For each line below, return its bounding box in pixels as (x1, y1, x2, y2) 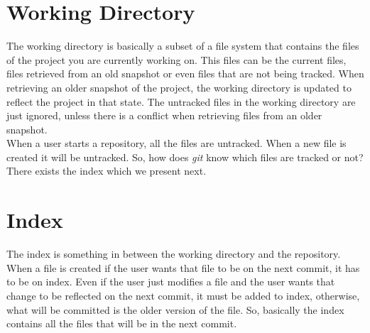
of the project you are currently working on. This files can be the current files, (6, 52, 347, 67)
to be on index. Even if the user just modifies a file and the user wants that (6, 274, 335, 289)
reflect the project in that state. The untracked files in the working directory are (6, 94, 356, 109)
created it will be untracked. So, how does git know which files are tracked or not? (6, 149, 364, 164)
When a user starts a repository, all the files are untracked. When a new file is (6, 136, 347, 151)
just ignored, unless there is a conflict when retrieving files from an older (6, 108, 322, 123)
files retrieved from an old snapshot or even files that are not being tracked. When (6, 66, 364, 81)
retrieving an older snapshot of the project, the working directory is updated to (6, 80, 352, 94)
